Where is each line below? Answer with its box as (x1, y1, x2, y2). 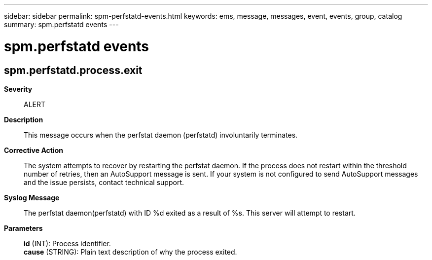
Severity (4, 84, 33, 93)
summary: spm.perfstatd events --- (4, 20, 119, 29)
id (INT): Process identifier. (24, 239, 111, 248)
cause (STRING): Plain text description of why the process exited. (24, 247, 237, 256)
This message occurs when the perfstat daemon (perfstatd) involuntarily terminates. (24, 130, 298, 139)
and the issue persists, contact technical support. (24, 178, 184, 186)
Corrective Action (4, 146, 63, 154)
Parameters (4, 223, 43, 232)
